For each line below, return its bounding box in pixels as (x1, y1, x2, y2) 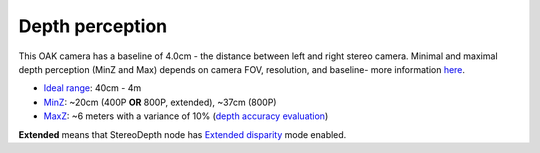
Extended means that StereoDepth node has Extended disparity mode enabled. (18, 128, 347, 140)
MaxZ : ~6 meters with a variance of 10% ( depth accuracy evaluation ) (43, 110, 329, 122)
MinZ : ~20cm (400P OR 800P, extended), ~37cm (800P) (43, 96, 277, 108)
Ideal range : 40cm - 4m (43, 82, 142, 94)
